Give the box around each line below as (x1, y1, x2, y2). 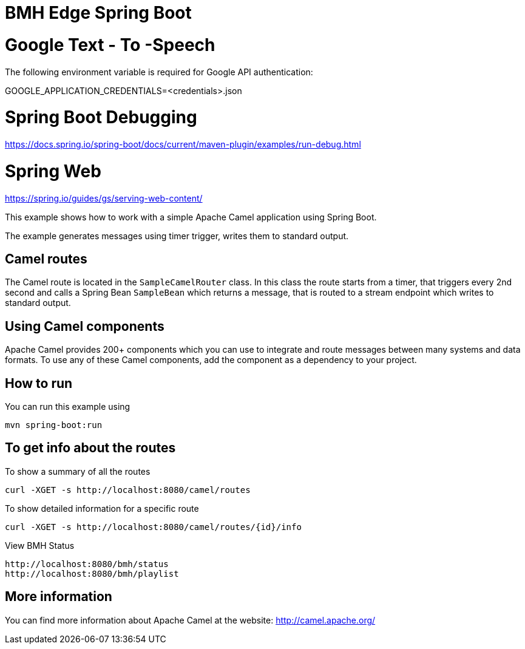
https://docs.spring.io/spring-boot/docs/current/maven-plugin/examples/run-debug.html (5, 139, 361, 149)
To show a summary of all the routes (5, 466, 151, 477)
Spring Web (5, 160, 101, 182)
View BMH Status (5, 540, 75, 551)
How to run (5, 375, 73, 391)
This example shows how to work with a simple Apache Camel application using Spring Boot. (5, 211, 377, 222)
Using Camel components (5, 318, 164, 334)
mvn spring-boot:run (5, 420, 103, 430)
